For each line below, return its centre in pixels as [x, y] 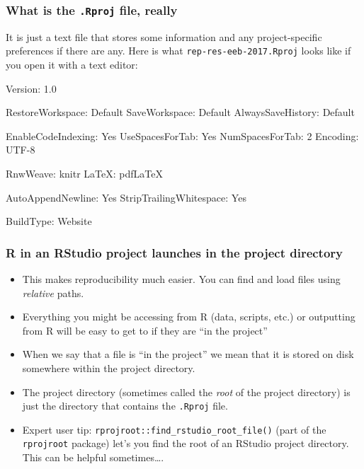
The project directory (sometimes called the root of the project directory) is [186, 392]
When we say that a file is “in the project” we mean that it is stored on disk [188, 354]
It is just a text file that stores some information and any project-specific [164, 36]
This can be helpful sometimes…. [93, 457]
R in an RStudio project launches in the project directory [175, 252]
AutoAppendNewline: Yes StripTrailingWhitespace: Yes [126, 197]
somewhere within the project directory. [109, 367]
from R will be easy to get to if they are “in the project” [145, 330]
